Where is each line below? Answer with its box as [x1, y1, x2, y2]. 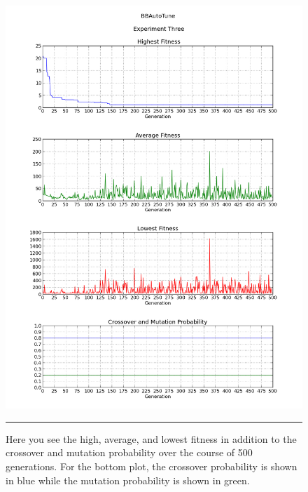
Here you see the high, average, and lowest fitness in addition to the [6, 431, 297, 446]
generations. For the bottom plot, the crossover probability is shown [6, 459, 297, 474]
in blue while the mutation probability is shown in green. [6, 472, 250, 487]
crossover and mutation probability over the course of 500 [6, 445, 253, 460]
